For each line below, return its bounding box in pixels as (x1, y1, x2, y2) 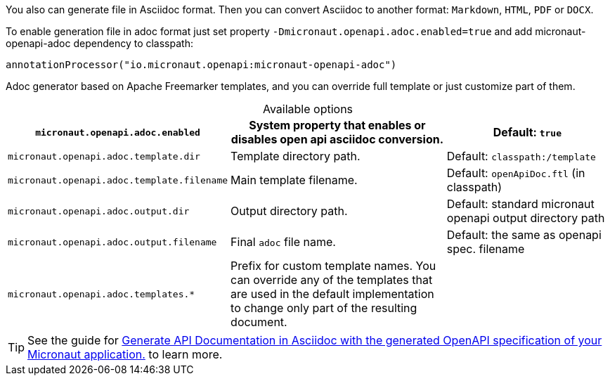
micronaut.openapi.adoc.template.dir (8, 150, 200, 162)
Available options (262, 102, 353, 116)
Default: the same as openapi (446, 228, 602, 242)
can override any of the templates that (231, 273, 433, 287)
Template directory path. (231, 149, 361, 163)
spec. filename (446, 242, 525, 256)
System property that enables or (249, 118, 426, 132)
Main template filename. (231, 173, 358, 187)
